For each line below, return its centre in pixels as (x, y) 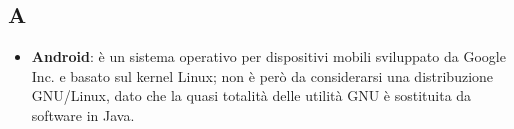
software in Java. (83, 114)
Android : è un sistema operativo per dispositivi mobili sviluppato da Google (268, 56)
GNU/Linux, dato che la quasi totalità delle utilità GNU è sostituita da (251, 95)
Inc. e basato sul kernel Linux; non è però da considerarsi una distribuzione (262, 75)
